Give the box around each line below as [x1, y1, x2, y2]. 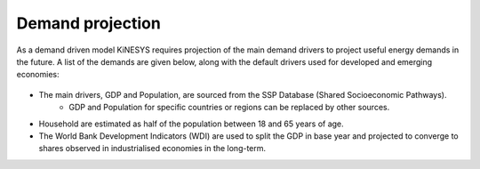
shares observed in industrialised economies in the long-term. [38, 143, 267, 154]
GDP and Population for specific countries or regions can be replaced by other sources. [68, 102, 390, 113]
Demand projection [16, 13, 162, 33]
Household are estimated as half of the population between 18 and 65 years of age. [38, 118, 344, 129]
